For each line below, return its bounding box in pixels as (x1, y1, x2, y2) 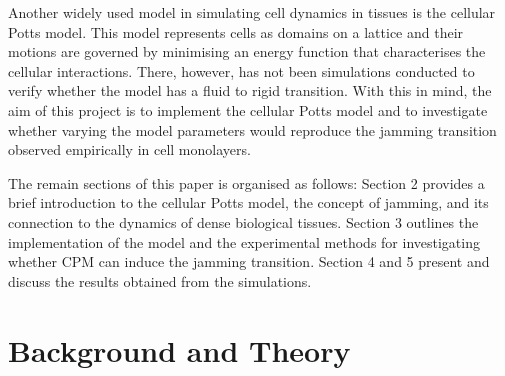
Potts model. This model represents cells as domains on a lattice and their (8, 21, 464, 42)
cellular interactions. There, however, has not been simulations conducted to (8, 60, 475, 81)
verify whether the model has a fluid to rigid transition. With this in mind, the (8, 80, 492, 101)
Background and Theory (8, 329, 351, 370)
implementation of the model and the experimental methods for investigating (8, 231, 480, 252)
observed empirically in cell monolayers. (8, 139, 251, 160)
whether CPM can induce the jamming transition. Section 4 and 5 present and (8, 251, 490, 272)
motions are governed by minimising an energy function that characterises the (8, 41, 486, 62)
